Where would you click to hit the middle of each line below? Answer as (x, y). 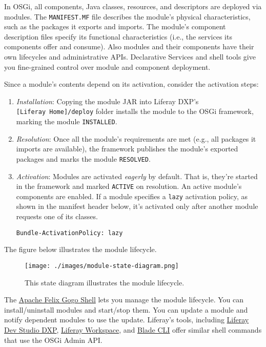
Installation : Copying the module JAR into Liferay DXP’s (107, 101)
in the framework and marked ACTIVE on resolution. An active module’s (129, 186)
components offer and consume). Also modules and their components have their (129, 46)
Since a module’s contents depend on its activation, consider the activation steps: (131, 84)
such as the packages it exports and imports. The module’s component (115, 26)
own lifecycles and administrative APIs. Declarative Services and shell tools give (130, 57)
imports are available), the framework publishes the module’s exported (127, 149)
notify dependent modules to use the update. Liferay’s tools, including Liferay (127, 320)
